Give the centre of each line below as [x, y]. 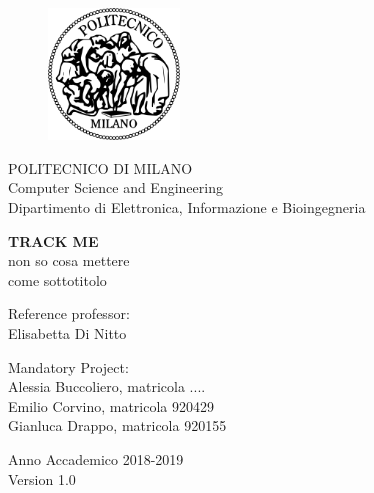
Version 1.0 [42, 478]
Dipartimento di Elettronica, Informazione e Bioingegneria [187, 207]
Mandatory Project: [68, 366]
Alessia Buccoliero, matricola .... [107, 386]
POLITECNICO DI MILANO [100, 167]
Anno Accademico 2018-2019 [96, 459]
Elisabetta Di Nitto [67, 333]
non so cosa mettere [69, 260]
